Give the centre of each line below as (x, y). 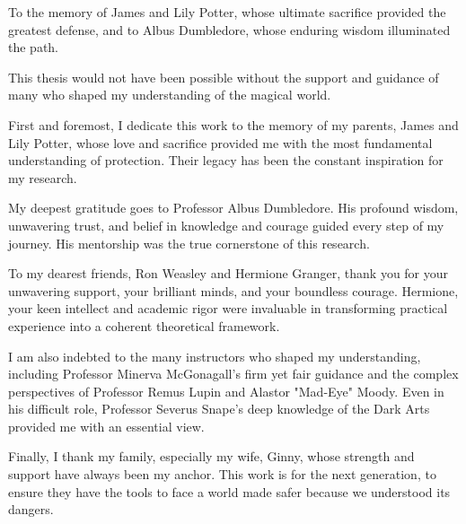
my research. (43, 177)
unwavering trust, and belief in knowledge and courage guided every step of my (226, 225)
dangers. (31, 509)
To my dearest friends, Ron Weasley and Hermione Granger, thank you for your (229, 273)
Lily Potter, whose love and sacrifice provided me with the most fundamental (220, 142)
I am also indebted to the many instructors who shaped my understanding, (215, 356)
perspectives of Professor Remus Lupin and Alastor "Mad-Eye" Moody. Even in (226, 391)
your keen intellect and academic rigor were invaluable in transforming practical (228, 308)
